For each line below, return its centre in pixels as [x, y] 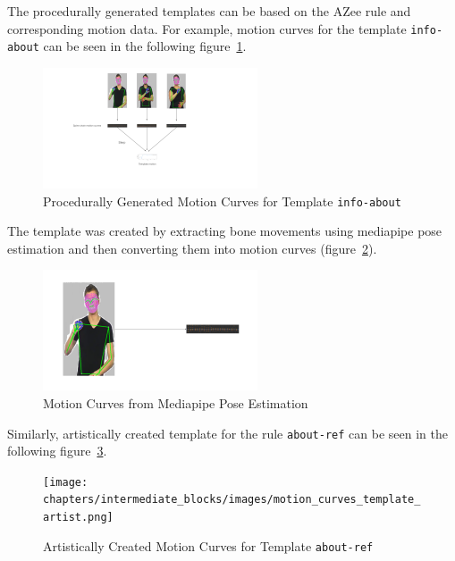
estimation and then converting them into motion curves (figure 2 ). [192, 248]
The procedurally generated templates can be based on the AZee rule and [209, 11]
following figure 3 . [57, 451]
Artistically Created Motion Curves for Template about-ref [208, 545]
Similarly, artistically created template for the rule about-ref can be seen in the [227, 433]
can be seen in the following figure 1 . [145, 46]
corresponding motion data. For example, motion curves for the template [207, 28]
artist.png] [78, 518]
